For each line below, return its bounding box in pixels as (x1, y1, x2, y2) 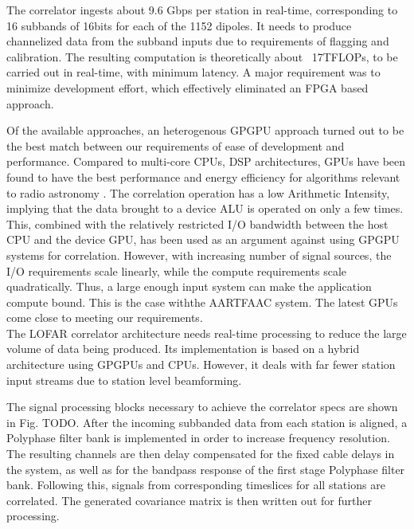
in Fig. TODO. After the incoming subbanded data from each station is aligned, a (6, 413, 408, 430)
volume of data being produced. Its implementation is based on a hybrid (6, 340, 360, 357)
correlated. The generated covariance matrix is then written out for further (6, 492, 372, 508)
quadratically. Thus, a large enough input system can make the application (6, 278, 372, 295)
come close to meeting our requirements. (6, 309, 203, 326)
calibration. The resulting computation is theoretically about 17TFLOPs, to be (6, 48, 398, 65)
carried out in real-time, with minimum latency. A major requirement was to (6, 64, 381, 80)
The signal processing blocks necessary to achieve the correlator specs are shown (6, 398, 398, 415)
